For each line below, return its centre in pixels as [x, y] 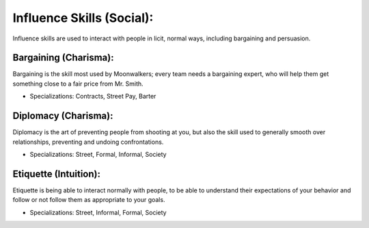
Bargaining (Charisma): [63, 58]
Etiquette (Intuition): [56, 174]
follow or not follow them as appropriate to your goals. [89, 200]
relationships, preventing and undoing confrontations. [88, 142]
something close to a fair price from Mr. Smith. [78, 84]
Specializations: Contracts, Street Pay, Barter [93, 97]
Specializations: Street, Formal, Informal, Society [98, 154]
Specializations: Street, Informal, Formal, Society [98, 212]
